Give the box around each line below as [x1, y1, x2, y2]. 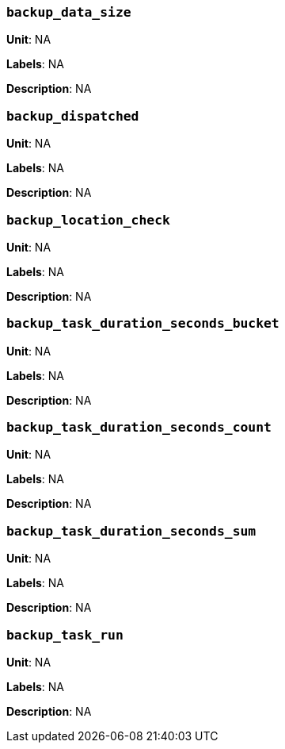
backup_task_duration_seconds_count [6, 420, 272, 435]
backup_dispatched [6, 108, 139, 124]
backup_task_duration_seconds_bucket [6, 316, 279, 332]
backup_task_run [6, 627, 123, 643]
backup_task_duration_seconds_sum [6, 523, 256, 539]
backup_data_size [6, 5, 131, 20]
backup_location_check [6, 212, 170, 228]
